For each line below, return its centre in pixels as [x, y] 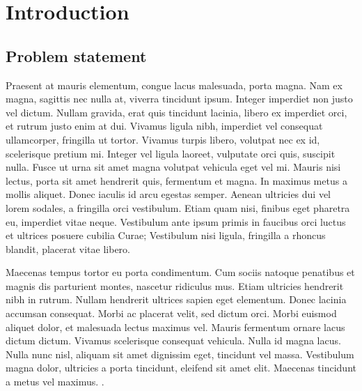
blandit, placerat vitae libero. [68, 248]
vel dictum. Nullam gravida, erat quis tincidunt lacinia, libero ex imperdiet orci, [176, 112]
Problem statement [76, 55]
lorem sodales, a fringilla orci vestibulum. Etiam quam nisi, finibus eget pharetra [178, 207]
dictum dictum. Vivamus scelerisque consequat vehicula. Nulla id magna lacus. [173, 340]
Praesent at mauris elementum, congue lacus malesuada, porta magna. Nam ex [174, 85]
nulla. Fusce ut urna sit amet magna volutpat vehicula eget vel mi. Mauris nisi [173, 167]
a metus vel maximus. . [55, 382]
